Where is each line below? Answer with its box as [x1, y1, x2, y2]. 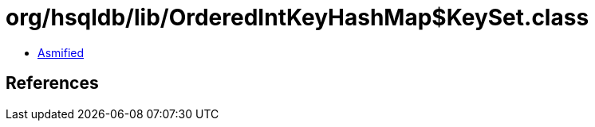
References [6, 73, 99, 94]
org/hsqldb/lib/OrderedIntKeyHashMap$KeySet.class [6, 4, 589, 31]
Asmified [37, 45, 85, 60]
